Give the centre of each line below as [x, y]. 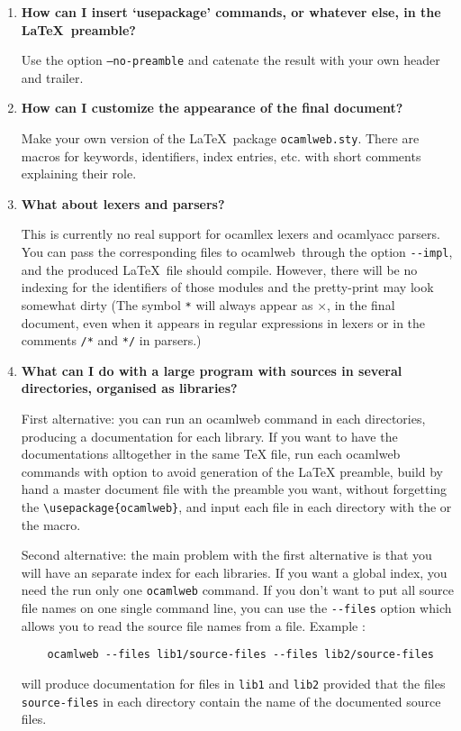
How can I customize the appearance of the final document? [212, 108]
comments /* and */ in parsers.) [111, 340]
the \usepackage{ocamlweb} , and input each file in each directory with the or [236, 506]
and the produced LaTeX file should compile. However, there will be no [219, 269]
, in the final [361, 304]
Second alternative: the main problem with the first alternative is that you [226, 555]
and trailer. [52, 77]
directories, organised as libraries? [129, 388]
